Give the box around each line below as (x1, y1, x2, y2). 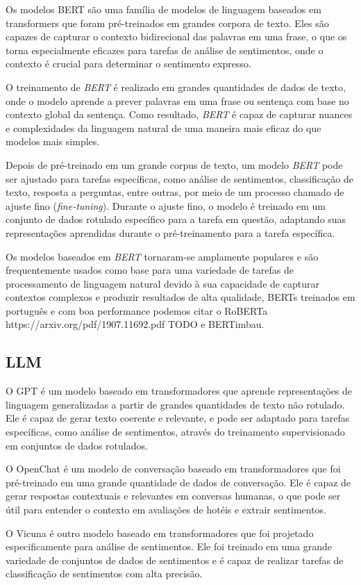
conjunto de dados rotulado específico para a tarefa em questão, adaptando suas (6, 212, 346, 226)
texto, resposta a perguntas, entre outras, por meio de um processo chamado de (6, 185, 344, 199)
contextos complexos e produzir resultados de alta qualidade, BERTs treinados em (6, 290, 355, 304)
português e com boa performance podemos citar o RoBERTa (6, 303, 268, 318)
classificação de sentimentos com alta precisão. (6, 566, 203, 581)
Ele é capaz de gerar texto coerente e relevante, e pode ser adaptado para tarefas (6, 411, 350, 425)
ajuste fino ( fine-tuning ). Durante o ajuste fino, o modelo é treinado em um (6, 198, 326, 213)
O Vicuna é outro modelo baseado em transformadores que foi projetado (6, 525, 314, 540)
